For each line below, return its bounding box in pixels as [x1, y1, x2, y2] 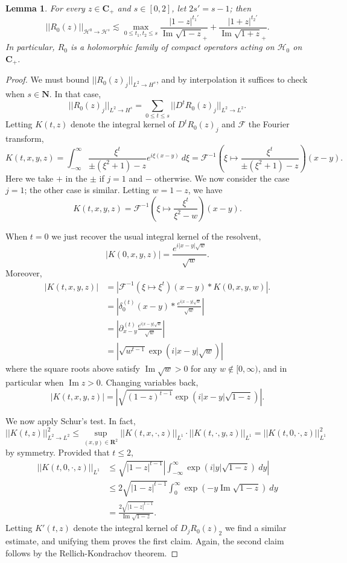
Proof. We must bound [5, 73, 89, 86]
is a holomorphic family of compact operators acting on [70, 40, 275, 53]
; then [229, 2, 252, 14]
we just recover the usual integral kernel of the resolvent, [51, 229, 261, 242]
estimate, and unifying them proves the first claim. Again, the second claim [5, 535, 284, 547]
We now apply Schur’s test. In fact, [5, 415, 136, 427]
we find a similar [224, 521, 287, 534]
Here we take [5, 171, 54, 184]
